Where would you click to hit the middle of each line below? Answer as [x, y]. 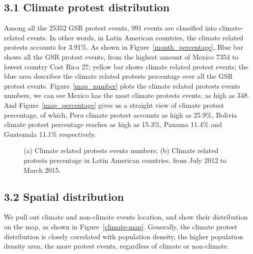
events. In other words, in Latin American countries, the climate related [135, 37]
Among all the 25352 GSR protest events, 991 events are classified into [111, 28]
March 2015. [42, 170]
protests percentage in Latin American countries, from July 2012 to [125, 160]
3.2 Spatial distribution [64, 196]
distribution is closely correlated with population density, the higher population [124, 236]
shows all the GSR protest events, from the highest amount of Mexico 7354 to [121, 56]
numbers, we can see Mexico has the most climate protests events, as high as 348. [127, 95]
